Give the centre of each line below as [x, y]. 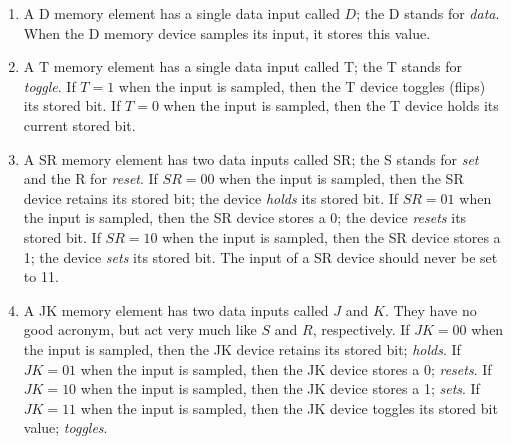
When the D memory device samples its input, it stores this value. [227, 32]
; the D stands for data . [428, 13]
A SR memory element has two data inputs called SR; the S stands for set [251, 158]
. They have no [430, 309]
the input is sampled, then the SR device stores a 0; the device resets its [245, 217]
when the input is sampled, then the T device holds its [331, 105]
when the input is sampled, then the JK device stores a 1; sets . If [280, 388]
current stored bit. [79, 124]
